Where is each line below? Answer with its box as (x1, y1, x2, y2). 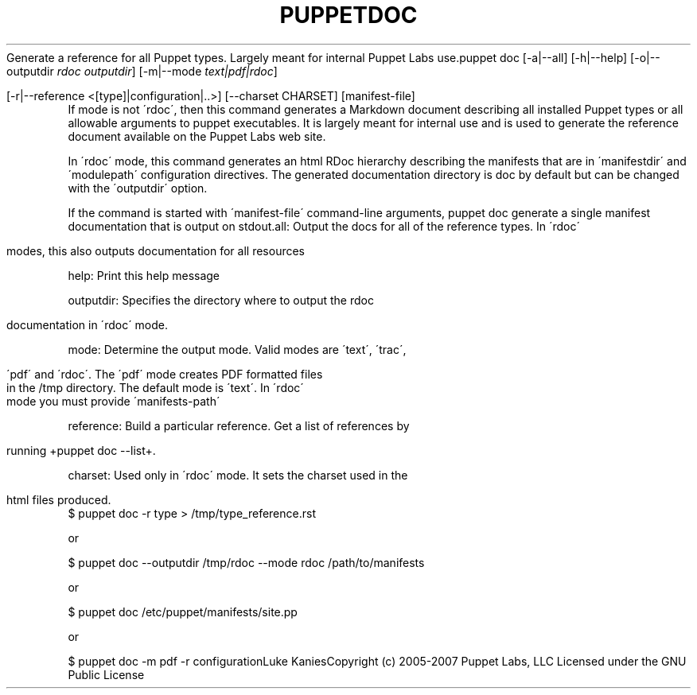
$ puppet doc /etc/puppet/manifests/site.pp (68, 604, 298, 619)
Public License (68, 667, 145, 681)
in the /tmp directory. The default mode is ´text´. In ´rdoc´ (6, 380, 304, 394)
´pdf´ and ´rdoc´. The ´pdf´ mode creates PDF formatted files (6, 367, 323, 381)
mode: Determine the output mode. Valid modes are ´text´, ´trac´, (68, 342, 407, 356)
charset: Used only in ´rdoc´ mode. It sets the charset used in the (68, 468, 408, 482)
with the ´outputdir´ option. (68, 181, 208, 195)
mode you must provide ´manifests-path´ (6, 394, 220, 408)
